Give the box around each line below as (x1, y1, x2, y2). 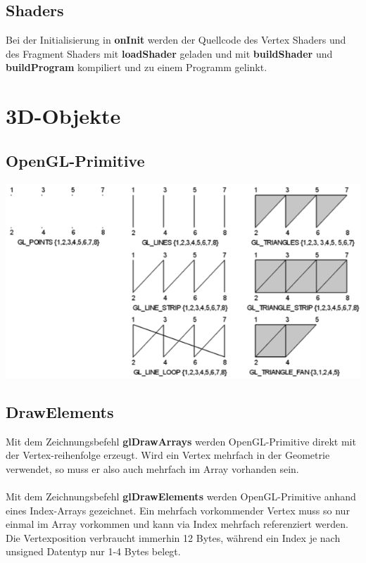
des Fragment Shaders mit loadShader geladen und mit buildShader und (6, 46, 333, 61)
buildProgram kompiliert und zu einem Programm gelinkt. (6, 60, 267, 75)
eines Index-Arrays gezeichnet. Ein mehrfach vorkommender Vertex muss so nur (6, 502, 350, 517)
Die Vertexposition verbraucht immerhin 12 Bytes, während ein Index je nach (6, 530, 341, 545)
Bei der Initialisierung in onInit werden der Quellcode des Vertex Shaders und (6, 32, 346, 47)
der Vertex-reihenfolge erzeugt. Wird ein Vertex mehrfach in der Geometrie (6, 448, 330, 462)
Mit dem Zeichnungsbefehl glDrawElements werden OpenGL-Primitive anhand (6, 489, 356, 504)
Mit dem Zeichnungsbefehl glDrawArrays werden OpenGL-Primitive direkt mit (6, 434, 356, 448)
